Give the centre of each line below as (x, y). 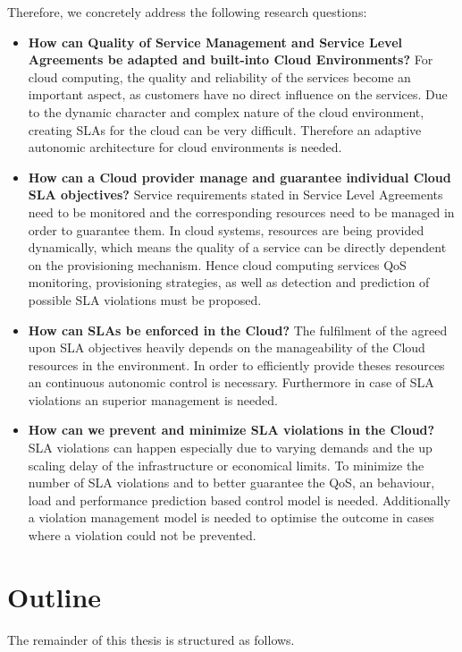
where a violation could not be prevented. (142, 535)
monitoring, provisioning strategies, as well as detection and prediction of (229, 282)
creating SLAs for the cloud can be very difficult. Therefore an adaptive (225, 129)
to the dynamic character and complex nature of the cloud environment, (226, 111)
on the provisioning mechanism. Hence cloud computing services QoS (217, 264)
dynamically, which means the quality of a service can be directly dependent (237, 247)
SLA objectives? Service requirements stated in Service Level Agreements (235, 195)
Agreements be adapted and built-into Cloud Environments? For (231, 59)
